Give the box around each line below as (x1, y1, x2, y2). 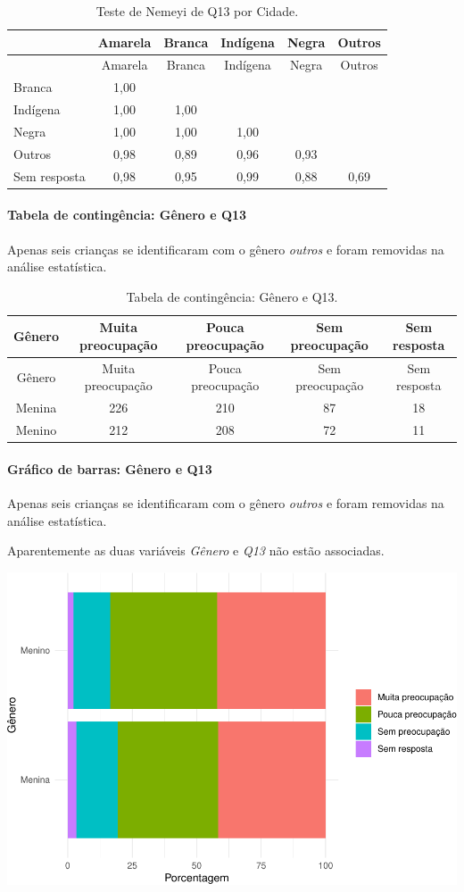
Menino (15, 421, 57, 439)
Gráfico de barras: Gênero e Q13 (7, 459, 212, 478)
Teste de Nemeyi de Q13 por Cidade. (95, 2, 299, 20)
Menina (15, 398, 57, 417)
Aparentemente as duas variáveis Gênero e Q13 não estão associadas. (7, 541, 385, 560)
